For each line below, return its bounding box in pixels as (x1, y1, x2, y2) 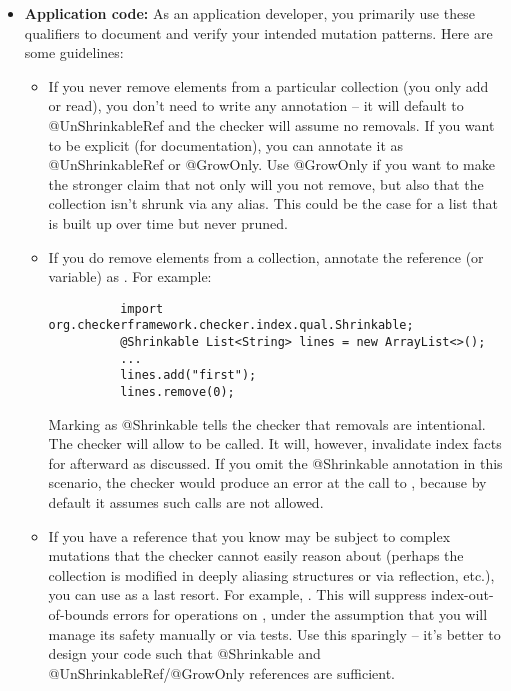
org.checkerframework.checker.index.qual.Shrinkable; (48, 318, 414, 333)
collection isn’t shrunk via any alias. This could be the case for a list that (48, 193, 498, 214)
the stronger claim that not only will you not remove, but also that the (48, 173, 484, 194)
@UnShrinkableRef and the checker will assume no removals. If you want (48, 114, 495, 135)
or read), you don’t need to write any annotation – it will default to (48, 95, 464, 116)
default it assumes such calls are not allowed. (48, 492, 324, 513)
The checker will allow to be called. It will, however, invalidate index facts (48, 433, 502, 454)
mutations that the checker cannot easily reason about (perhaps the (48, 545, 464, 566)
